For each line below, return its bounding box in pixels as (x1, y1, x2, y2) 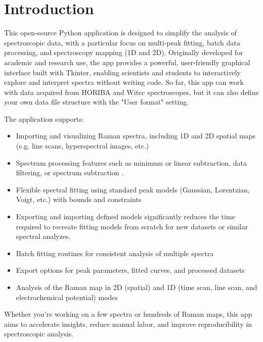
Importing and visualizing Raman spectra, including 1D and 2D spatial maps (16, 130, 255, 141)
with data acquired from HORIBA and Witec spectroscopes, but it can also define (4, 86, 259, 97)
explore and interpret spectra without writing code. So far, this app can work (4, 77, 244, 87)
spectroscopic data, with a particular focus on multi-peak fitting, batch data (4, 37, 240, 47)
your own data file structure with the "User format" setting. (4, 96, 189, 107)
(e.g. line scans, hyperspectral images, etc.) (16, 140, 149, 151)
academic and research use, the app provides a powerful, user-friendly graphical (4, 57, 250, 67)
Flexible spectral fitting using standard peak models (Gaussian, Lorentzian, (16, 184, 250, 194)
